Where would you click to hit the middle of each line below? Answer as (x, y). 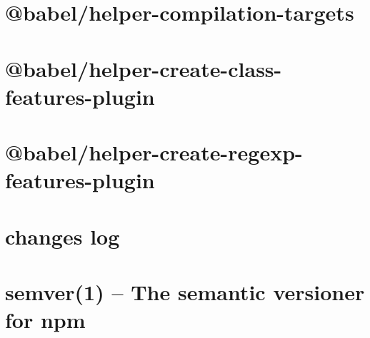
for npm (45, 320)
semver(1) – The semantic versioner (185, 292)
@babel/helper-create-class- (144, 68)
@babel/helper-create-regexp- (154, 152)
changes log (62, 236)
